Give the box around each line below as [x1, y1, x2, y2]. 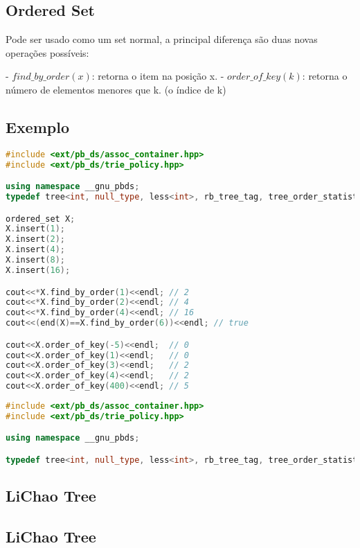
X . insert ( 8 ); [6, 255, 65, 265]
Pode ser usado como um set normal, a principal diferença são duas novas [6, 32, 318, 46]
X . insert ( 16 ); [6, 265, 71, 275]
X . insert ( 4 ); [6, 245, 65, 255]
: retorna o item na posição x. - [91, 69, 224, 83]
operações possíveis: [6, 45, 89, 60]
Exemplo [6, 116, 70, 137]
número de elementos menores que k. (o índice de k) [6, 82, 226, 96]
